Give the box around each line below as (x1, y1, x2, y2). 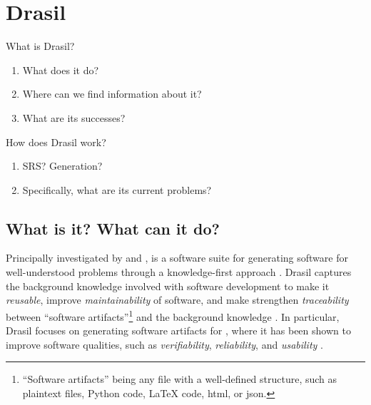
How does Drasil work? (6, 134, 106, 149)
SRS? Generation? (22, 158, 103, 173)
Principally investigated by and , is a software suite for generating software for (6, 250, 348, 265)
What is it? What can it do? (6, 217, 220, 239)
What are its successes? (22, 110, 126, 125)
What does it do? (22, 62, 99, 77)
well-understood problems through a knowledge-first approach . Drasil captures (6, 265, 352, 280)
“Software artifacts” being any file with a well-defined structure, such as (22, 371, 337, 386)
